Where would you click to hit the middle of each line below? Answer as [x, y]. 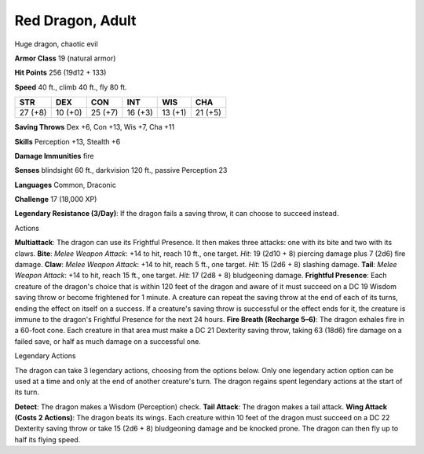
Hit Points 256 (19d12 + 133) [60, 73]
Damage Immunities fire [54, 156]
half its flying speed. [48, 439]
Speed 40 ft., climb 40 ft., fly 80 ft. [71, 87]
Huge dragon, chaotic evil [56, 44]
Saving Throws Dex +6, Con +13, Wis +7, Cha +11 [95, 127]
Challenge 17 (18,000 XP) [56, 200]
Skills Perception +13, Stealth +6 [68, 141]
